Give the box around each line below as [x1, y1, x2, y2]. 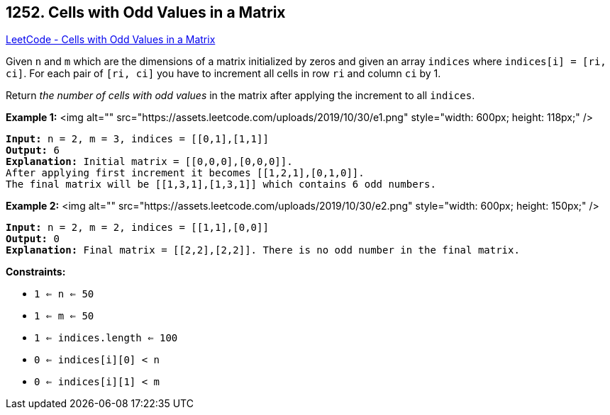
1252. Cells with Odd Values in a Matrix [6, 4, 286, 21]
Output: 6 [6, 144, 60, 157]
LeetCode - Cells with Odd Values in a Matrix [6, 33, 216, 46]
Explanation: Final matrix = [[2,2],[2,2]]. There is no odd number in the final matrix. [6, 244, 520, 256]
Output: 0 [6, 233, 60, 245]
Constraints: [6, 266, 66, 278]
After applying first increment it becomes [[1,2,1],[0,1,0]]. [6, 167, 365, 179]
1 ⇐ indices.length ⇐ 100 [34, 332, 178, 344]
